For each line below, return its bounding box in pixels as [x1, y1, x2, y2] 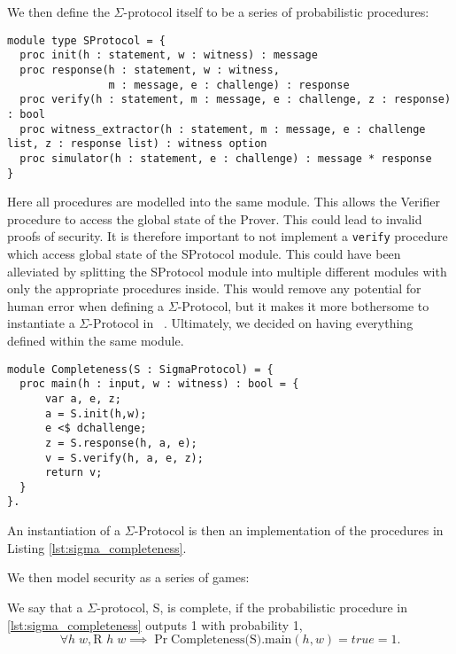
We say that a [7, 597, 83, 616]
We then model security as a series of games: [7, 568, 250, 587]
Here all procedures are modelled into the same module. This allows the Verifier [7, 192, 440, 211]
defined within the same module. [7, 331, 184, 349]
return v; [44, 466, 103, 479]
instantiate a [7, 314, 75, 332]
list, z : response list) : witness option [7, 137, 267, 151]
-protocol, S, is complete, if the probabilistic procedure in [97, 597, 407, 616]
